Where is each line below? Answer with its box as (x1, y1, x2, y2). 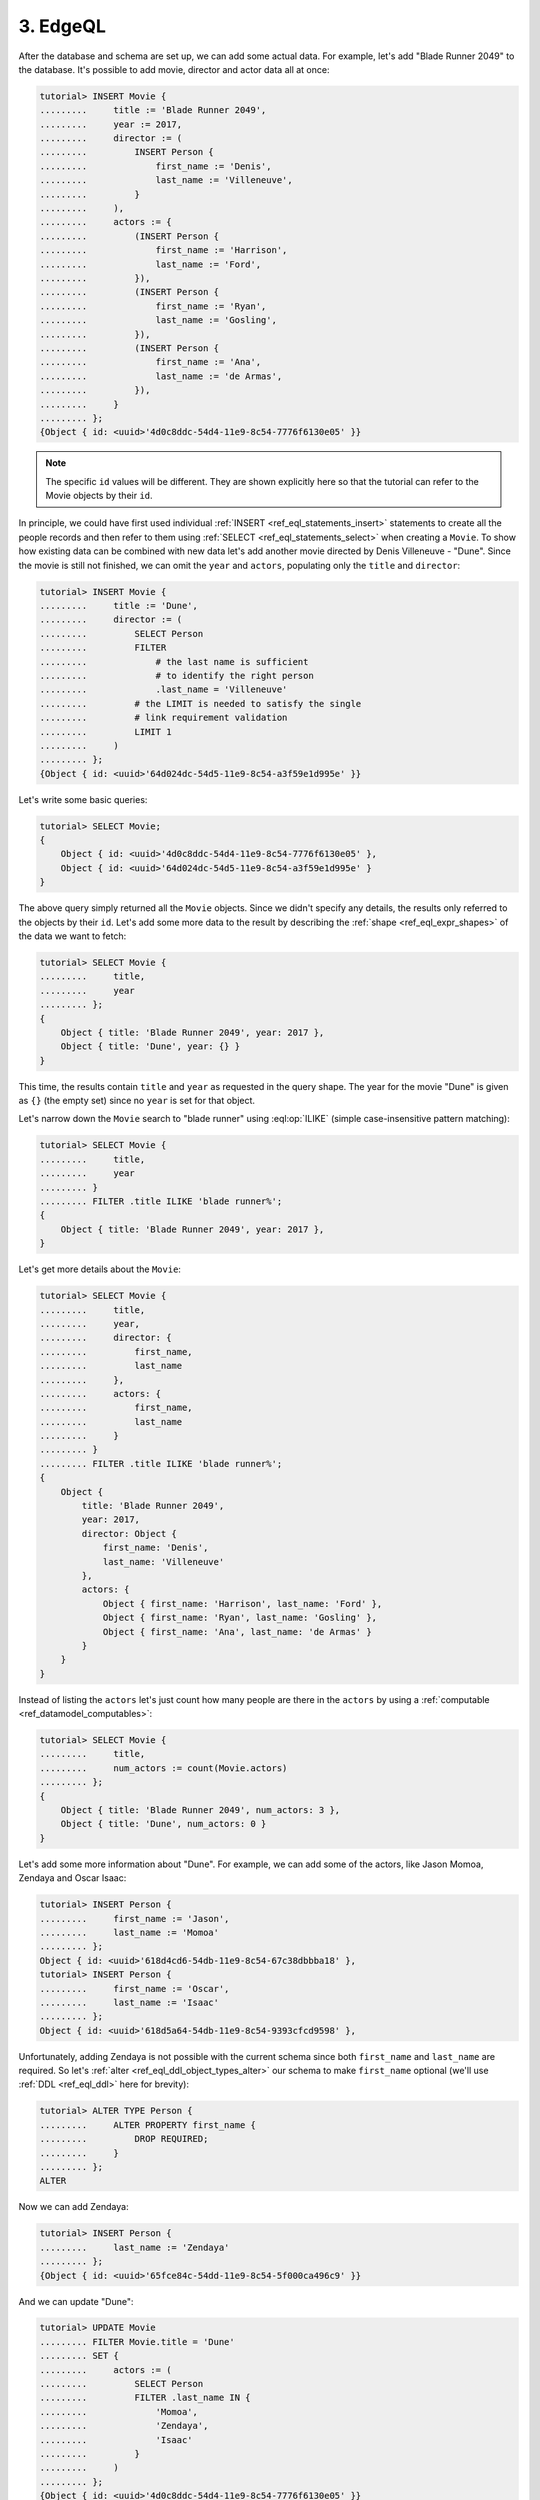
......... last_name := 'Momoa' (39, 1926, 220, 1938)
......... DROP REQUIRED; (39, 2133, 209, 2145)
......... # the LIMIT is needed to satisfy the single (39, 698, 362, 709)
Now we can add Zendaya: (18, 2201, 129, 2213)
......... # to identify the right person (39, 670, 314, 681)
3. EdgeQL (18, 15, 107, 37)
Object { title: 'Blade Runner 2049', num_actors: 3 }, (60, 1805, 341, 1816)
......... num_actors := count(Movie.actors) (39, 1762, 288, 1774)
